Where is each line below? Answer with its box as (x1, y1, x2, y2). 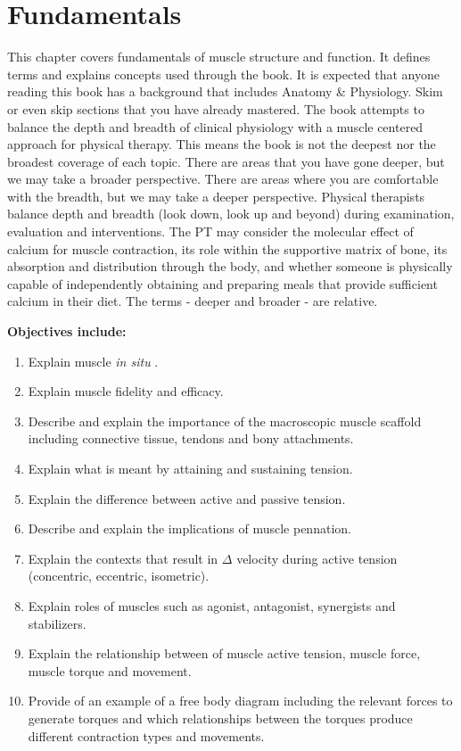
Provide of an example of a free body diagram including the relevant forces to (28, 691, 453, 710)
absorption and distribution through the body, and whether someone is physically (7, 257, 453, 276)
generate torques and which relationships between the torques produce (28, 708, 413, 727)
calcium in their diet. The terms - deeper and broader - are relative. (7, 292, 378, 310)
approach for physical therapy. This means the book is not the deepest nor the (7, 135, 436, 153)
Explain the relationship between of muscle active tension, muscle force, (28, 644, 421, 663)
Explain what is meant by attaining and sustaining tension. (28, 459, 353, 477)
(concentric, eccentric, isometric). (28, 566, 210, 585)
